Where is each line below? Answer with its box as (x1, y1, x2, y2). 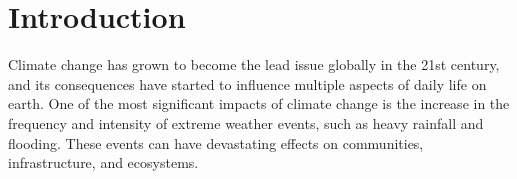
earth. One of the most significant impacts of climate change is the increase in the (8, 93, 510, 114)
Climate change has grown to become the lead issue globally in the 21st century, (8, 54, 500, 75)
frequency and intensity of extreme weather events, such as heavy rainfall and (8, 112, 484, 133)
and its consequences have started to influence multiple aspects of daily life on (8, 73, 487, 94)
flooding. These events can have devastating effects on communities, (8, 132, 424, 153)
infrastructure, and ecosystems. (8, 152, 199, 173)
